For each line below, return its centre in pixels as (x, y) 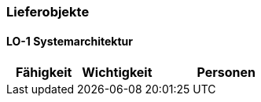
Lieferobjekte (48, 12)
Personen (226, 73)
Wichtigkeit (117, 73)
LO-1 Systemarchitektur (70, 41)
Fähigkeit (44, 73)
